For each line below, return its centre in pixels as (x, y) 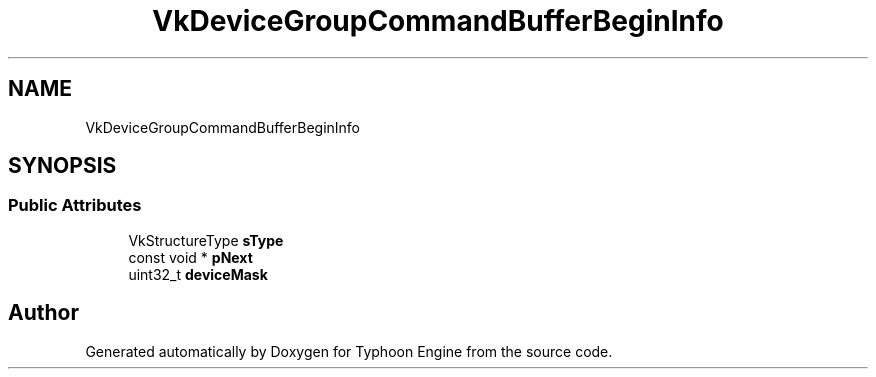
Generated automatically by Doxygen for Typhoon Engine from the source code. (349, 351)
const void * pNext (190, 257)
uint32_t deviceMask (198, 274)
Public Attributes (75, 205)
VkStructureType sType (206, 240)
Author (43, 313)
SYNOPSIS (62, 166)
